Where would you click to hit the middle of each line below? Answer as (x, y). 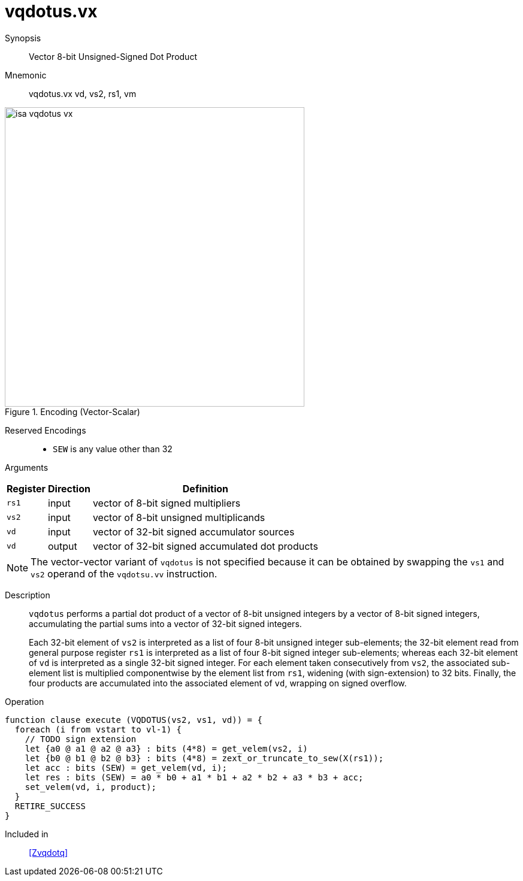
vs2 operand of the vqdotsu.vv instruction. (124, 573)
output (63, 546)
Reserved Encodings (46, 430)
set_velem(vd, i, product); (90, 787)
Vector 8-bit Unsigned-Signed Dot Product (113, 56)
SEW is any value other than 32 (113, 449)
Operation (25, 701)
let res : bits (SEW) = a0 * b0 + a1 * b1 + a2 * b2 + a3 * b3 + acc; (194, 777)
